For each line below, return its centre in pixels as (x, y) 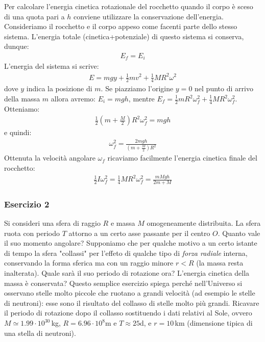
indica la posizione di (59, 88)
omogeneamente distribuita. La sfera (204, 223)
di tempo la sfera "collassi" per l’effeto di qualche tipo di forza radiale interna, (126, 253)
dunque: (17, 46)
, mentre (141, 98)
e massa (123, 223)
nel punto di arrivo (224, 88)
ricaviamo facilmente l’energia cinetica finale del (182, 158)
